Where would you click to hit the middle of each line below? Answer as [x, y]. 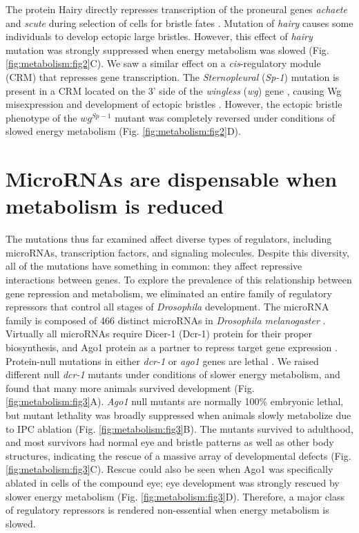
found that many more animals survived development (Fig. [130, 387]
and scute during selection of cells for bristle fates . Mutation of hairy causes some [179, 22]
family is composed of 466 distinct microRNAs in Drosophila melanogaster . [166, 320]
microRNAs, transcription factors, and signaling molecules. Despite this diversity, [177, 252]
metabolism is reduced [115, 206]
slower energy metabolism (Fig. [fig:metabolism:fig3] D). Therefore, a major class [175, 496]
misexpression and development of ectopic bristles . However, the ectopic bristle [174, 104]
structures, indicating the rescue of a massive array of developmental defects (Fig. [178, 455]
